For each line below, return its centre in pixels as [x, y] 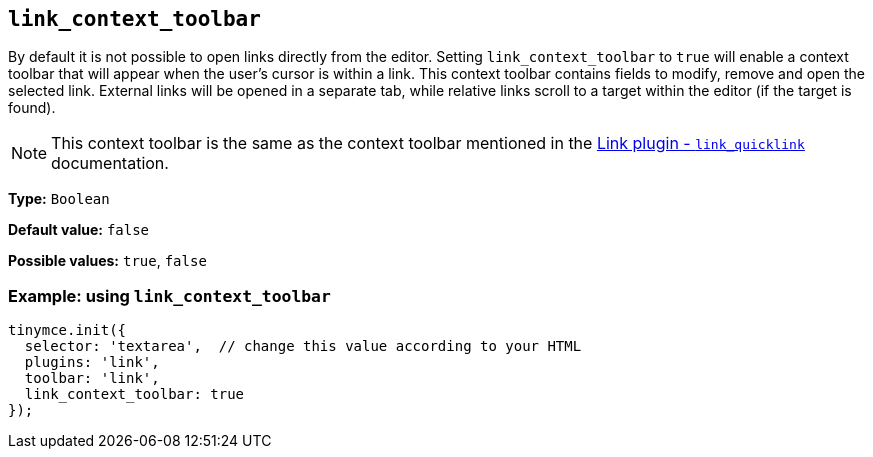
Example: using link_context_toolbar [169, 295]
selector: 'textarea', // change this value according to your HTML [303, 346]
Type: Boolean [59, 199]
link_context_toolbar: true [134, 394]
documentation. [110, 163]
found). [32, 108]
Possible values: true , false [107, 261]
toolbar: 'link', [92, 378]
